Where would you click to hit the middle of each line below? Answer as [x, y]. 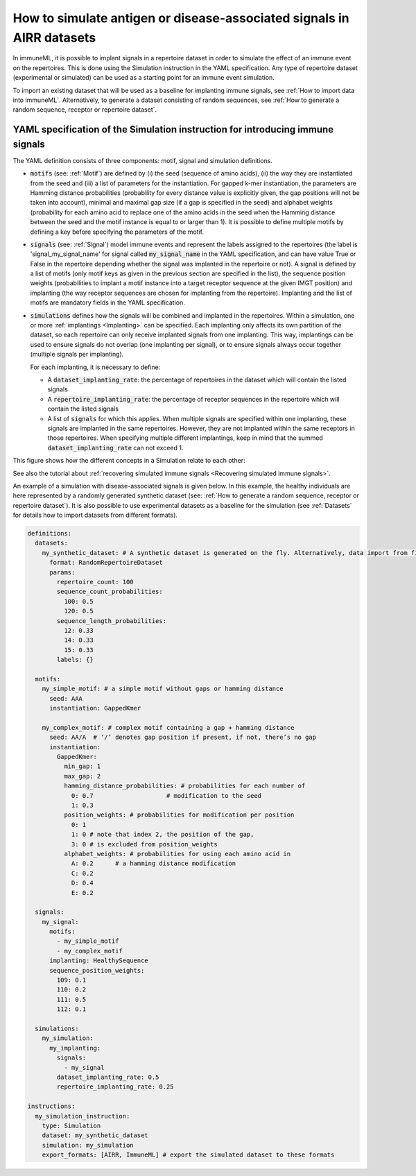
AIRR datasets [54, 37]
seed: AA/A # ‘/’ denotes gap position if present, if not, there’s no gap [183, 738]
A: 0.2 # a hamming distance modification [154, 863]
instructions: [51, 1106]
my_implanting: [75, 1048]
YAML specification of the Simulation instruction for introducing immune [173, 129]
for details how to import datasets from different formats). [95, 515]
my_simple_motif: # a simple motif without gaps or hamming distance [163, 689]
